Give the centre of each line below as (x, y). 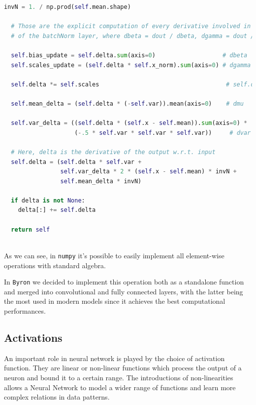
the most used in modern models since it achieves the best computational (115, 301)
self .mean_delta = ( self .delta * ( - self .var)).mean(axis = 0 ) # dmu (127, 103)
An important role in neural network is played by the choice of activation (114, 358)
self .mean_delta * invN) (101, 181)
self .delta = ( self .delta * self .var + (76, 162)
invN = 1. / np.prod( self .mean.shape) (67, 7)
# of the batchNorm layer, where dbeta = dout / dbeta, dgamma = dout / (133, 36)
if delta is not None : (48, 200)
